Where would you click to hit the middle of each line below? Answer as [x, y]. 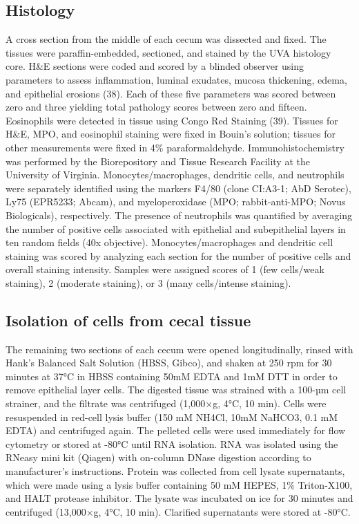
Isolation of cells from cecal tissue [128, 320]
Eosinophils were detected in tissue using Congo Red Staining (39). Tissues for [172, 120]
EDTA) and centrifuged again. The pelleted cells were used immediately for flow [176, 430]
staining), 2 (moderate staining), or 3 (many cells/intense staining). [148, 282]
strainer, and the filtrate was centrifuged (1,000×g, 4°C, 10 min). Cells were [166, 403]
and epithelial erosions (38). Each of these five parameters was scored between [171, 93]
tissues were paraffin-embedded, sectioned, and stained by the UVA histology [168, 52]
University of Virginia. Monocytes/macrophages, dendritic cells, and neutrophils [175, 175]
